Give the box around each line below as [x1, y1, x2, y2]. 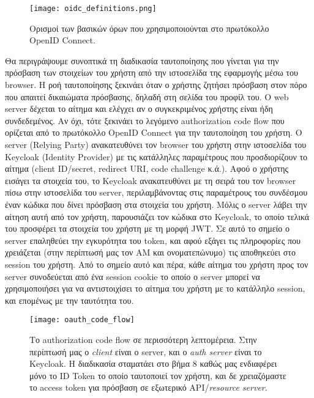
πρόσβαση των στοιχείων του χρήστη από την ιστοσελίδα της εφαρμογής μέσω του [5, 66, 298, 79]
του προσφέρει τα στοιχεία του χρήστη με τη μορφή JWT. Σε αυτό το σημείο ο [5, 222, 290, 235]
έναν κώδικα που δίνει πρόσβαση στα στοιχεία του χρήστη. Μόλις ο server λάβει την [5, 197, 307, 210]
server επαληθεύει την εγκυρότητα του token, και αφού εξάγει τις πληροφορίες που [5, 234, 301, 246]
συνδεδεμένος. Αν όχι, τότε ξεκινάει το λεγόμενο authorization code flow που [5, 114, 285, 127]
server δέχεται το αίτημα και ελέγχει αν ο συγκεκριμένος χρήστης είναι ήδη [5, 102, 273, 115]
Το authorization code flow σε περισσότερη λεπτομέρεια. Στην [29, 333, 257, 345]
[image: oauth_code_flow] [29, 315, 135, 325]
